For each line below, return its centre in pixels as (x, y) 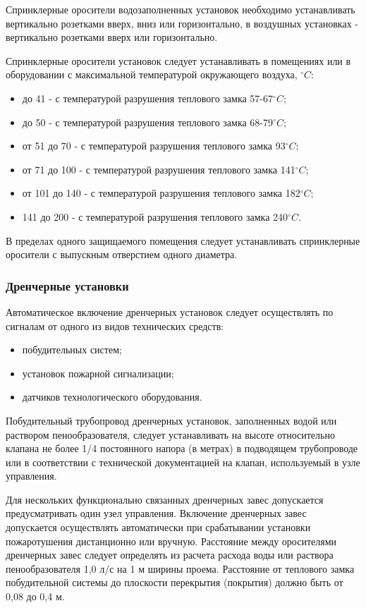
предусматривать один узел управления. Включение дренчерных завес (156, 513)
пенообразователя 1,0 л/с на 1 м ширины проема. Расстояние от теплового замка (180, 568)
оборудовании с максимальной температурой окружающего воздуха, (152, 74)
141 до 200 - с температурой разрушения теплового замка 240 (155, 216)
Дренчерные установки (67, 285)
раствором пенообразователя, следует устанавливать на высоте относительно (170, 434)
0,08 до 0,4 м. (35, 596)
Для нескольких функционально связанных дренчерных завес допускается (165, 499)
